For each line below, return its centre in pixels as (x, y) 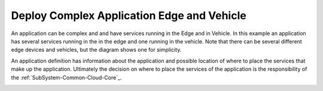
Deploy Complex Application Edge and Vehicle (129, 15)
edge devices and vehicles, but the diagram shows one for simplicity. (96, 50)
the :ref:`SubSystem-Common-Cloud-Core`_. (66, 77)
